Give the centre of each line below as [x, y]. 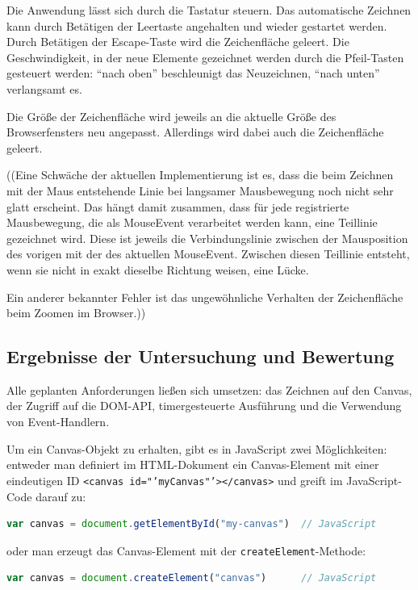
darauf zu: [61, 496]
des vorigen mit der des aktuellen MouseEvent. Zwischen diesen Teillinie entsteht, [208, 254]
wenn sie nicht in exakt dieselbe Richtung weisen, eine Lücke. [158, 269]
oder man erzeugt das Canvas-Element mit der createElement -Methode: [186, 550]
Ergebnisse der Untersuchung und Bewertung [201, 356]
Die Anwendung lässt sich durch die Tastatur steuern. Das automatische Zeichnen [209, 10]
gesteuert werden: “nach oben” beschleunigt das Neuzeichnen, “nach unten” [193, 73]
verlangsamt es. [44, 88]
